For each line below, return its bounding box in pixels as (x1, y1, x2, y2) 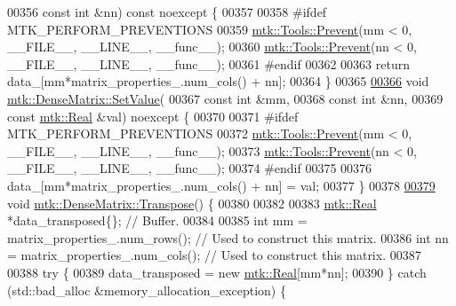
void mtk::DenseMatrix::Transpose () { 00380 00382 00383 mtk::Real (7, 193, 377, 212)
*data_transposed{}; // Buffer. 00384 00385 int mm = (7, 211, 308, 230)
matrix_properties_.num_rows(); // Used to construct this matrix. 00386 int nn (7, 228, 449, 247)
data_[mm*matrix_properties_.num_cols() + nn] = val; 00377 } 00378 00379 (7, 176, 436, 194)
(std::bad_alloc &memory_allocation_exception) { (7, 280, 286, 299)
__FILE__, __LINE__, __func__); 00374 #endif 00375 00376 (7, 159, 372, 177)
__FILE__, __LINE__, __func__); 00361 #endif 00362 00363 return (7, 54, 410, 73)
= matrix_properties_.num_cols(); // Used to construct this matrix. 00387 (7, 246, 421, 264)
